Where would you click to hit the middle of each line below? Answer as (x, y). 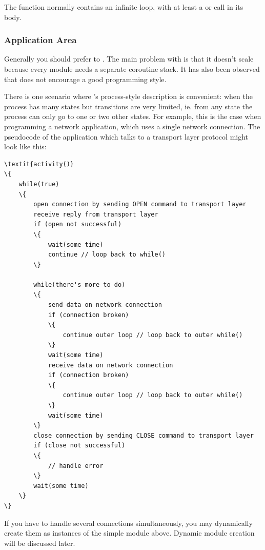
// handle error (76, 466)
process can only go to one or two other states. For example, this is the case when (133, 116)
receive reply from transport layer (96, 214)
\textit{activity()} (39, 164)
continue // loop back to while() (107, 255)
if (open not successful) (78, 224)
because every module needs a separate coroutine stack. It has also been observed (132, 69)
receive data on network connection (110, 365)
